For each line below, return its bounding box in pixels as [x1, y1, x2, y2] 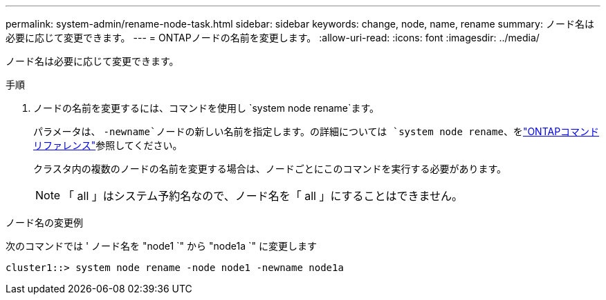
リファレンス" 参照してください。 [33, 139, 183, 151]
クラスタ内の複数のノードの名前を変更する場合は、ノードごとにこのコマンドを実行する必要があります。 [33, 163, 507, 174]
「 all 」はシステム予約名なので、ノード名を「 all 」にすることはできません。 [63, 189, 463, 203]
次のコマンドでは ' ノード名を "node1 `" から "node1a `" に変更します [6, 240, 317, 252]
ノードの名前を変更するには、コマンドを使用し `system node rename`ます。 [33, 102, 380, 114]
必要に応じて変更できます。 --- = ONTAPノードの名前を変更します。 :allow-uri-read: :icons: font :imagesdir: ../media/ [6, 32, 540, 43]
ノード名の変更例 [6, 217, 83, 228]
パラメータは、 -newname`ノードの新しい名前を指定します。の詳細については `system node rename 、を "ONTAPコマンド [33, 126, 600, 137]
